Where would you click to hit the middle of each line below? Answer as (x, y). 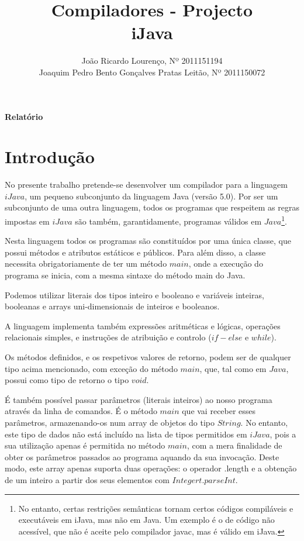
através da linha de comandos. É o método (81, 411)
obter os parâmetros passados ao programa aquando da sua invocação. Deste (142, 456)
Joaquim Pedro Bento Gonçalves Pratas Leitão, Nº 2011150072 (152, 72)
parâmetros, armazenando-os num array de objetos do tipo (110, 422)
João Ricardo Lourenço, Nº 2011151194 (152, 61)
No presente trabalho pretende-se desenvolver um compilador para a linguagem (146, 185)
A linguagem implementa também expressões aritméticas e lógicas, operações (143, 325)
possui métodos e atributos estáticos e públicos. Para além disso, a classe (135, 252)
